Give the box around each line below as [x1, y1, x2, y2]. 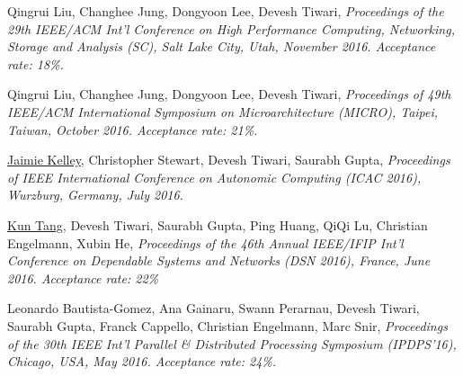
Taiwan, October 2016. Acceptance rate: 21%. [7, 120, 258, 139]
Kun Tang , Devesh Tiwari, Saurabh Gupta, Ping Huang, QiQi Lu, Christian [7, 215, 428, 234]
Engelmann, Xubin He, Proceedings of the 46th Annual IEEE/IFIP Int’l [7, 233, 404, 252]
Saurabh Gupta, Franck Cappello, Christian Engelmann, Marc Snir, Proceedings [7, 316, 448, 335]
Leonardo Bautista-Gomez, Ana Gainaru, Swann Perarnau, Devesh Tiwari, [7, 299, 420, 318]
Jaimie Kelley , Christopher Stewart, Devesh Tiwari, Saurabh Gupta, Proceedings [7, 150, 450, 169]
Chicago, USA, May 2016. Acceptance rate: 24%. [7, 352, 277, 371]
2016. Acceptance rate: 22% [7, 268, 159, 287]
